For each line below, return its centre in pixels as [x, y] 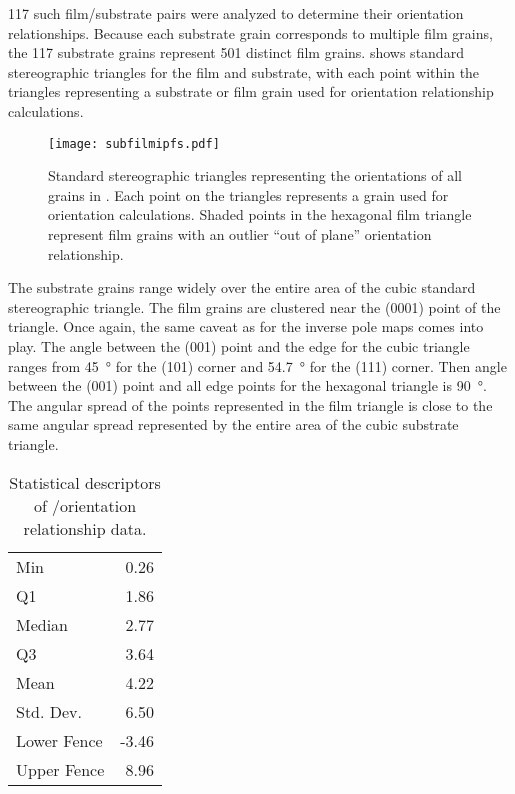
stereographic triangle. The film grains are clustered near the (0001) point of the [254, 306]
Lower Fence [59, 740]
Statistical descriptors [85, 482]
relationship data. [85, 528]
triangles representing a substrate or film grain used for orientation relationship [251, 91]
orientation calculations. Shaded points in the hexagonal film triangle [260, 214]
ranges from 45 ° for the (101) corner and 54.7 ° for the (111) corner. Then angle [257, 365]
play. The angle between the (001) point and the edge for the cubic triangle [239, 345]
